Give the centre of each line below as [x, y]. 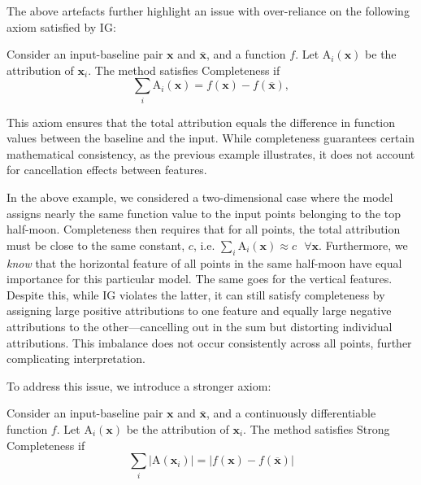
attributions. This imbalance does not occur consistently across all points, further [209, 342]
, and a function [246, 54]
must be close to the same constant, [96, 245]
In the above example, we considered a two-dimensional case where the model [200, 197]
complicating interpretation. [76, 358]
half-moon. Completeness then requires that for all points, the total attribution [204, 229]
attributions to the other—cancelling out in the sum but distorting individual [200, 327]
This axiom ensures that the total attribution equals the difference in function [201, 122]
